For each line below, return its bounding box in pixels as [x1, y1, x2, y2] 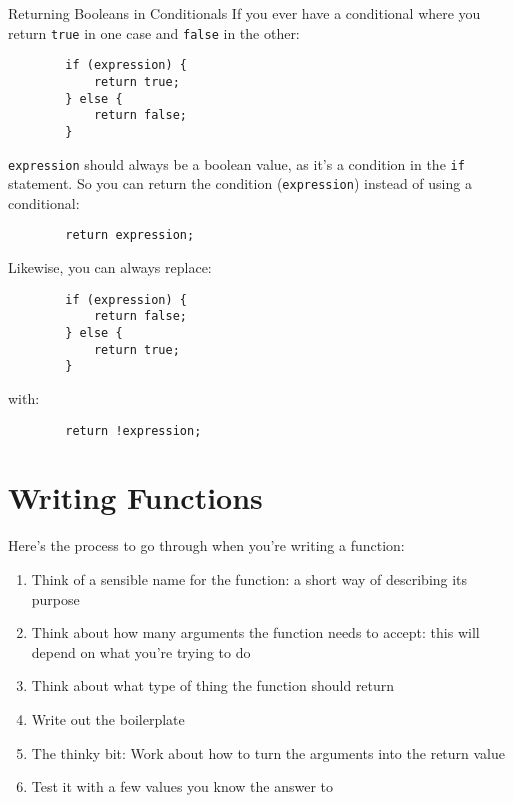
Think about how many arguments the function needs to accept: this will [31, 622, 480, 643]
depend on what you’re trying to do [31, 641, 251, 662]
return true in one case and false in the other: [8, 22, 300, 43]
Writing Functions [8, 477, 263, 518]
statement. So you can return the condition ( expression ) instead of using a [8, 173, 472, 194]
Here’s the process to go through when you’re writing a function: [8, 535, 405, 556]
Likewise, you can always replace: [8, 257, 212, 278]
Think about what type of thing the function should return [31, 675, 395, 696]
